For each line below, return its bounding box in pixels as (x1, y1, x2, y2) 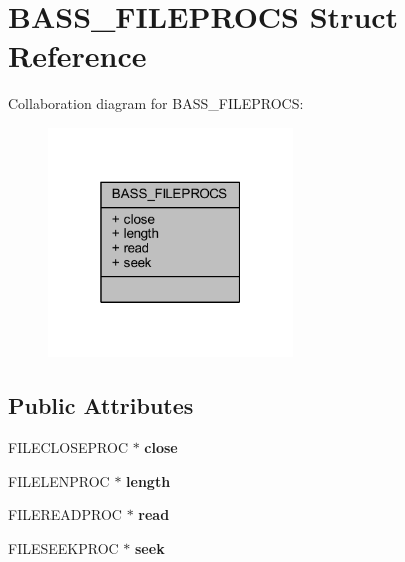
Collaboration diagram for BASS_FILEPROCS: (8, 93, 304, 114)
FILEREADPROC (8, 504, 122, 525)
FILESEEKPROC (8, 537, 119, 558)
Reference (8, 35, 147, 76)
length (126, 470, 171, 491)
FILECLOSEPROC (8, 437, 128, 458)
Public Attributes (8, 390, 194, 421)
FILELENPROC (8, 470, 110, 491)
